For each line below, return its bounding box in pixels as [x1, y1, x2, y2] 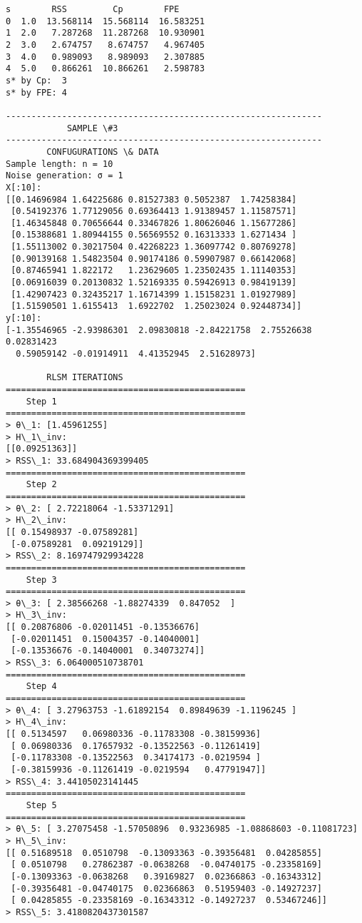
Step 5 [26, 800, 57, 810]
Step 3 [26, 574, 57, 585]
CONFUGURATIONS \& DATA [46, 146, 159, 157]
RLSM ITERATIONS [46, 372, 123, 383]
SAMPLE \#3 [66, 123, 118, 133]
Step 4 [26, 681, 57, 692]
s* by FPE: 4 [6, 87, 67, 98]
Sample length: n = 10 [6, 158, 113, 169]
